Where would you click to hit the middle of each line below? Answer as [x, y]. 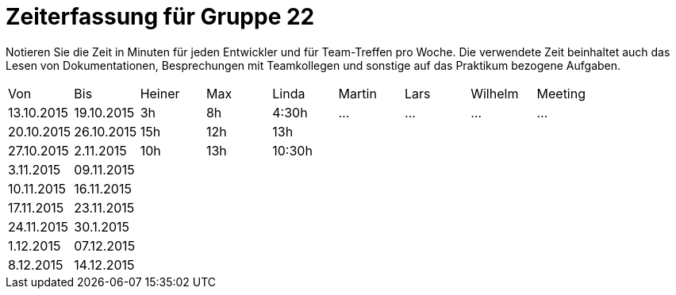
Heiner [160, 93]
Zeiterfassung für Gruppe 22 [160, 17]
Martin [357, 93]
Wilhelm [495, 93]
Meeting [561, 93]
